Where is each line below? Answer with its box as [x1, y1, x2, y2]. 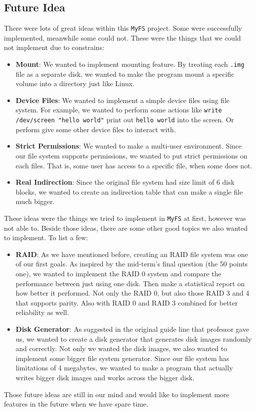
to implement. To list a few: [4, 232, 88, 243]
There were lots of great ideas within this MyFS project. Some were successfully [4, 23, 242, 33]
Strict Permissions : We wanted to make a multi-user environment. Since [15, 141, 242, 151]
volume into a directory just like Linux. [15, 78, 135, 89]
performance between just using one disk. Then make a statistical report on [15, 278, 245, 288]
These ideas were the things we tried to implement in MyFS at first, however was [4, 212, 246, 223]
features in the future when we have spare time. [4, 399, 148, 409]
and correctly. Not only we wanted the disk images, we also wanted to [15, 343, 227, 354]
